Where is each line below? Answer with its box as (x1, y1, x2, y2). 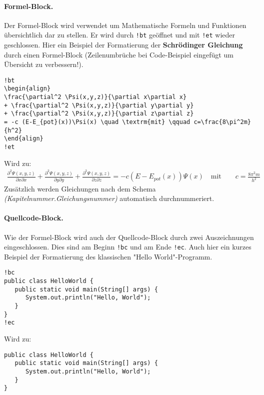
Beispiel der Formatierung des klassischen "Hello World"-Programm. (4, 251, 212, 261)
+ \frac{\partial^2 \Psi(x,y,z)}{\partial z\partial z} (4, 110, 194, 117)
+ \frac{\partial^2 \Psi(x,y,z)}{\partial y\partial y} (4, 101, 194, 109)
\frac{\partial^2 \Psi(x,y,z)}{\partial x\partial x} (4, 93, 187, 101)
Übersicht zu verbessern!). (4, 59, 83, 69)
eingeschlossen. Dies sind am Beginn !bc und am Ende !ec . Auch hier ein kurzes (4, 241, 251, 252)
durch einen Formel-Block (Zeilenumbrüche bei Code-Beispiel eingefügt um (4, 49, 233, 59)
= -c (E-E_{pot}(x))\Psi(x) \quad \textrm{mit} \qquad (4, 118, 190, 126)
